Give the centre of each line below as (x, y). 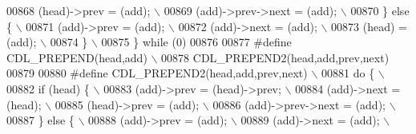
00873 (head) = (369, 26)
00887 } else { (40, 120)
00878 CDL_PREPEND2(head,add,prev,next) (275, 57)
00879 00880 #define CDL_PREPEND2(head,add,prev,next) (157, 73)
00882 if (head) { (48, 88)
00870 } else (380, 10)
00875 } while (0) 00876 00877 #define (196, 42)
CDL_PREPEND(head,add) (77, 57)
